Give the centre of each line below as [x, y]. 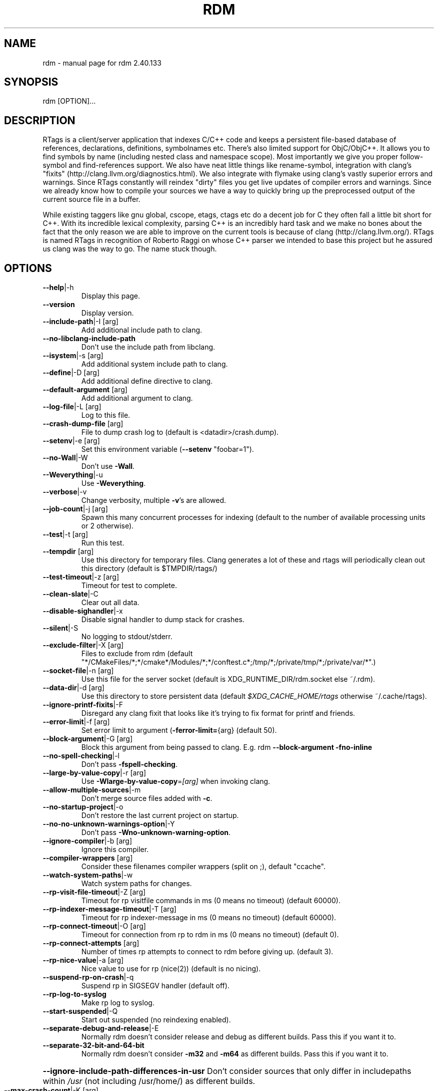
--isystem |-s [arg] [73, 356]
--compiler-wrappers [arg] [88, 858]
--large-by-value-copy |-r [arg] [94, 773]
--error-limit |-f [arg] [76, 722]
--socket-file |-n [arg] [78, 671]
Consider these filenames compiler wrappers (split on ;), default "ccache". [203, 867]
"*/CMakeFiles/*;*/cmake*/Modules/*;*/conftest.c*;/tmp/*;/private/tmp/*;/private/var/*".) [228, 662]
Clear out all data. [110, 603]
